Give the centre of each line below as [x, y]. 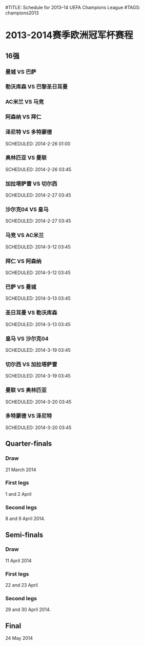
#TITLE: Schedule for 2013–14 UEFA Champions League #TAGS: [73, 7]
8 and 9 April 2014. [25, 518]
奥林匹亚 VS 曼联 [26, 158]
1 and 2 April [18, 494]
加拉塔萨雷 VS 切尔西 [31, 184]
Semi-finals [24, 535]
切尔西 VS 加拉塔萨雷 [31, 364]
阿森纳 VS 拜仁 [24, 117]
